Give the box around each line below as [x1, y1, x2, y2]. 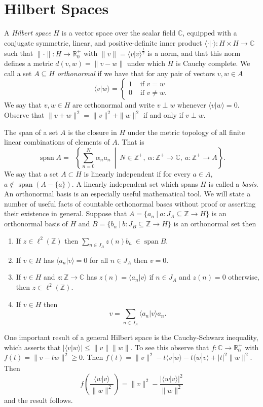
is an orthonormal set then [173, 218, 256, 229]
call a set [4, 67, 32, 78]
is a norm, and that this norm [147, 48, 241, 58]
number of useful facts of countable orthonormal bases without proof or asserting [4, 198, 256, 209]
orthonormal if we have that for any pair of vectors [57, 67, 215, 78]
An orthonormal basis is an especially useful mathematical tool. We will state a [4, 188, 251, 199]
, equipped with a [182, 27, 237, 38]
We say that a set [4, 168, 59, 179]
